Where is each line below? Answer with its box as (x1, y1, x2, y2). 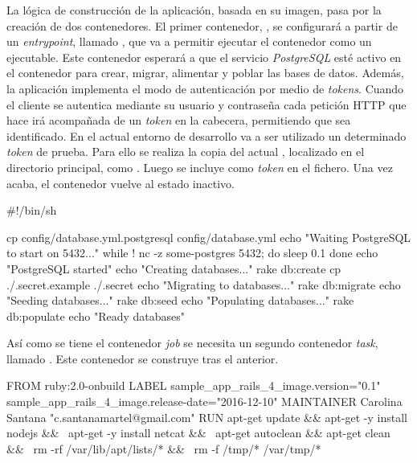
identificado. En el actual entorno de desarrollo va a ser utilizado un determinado (6, 127, 407, 144)
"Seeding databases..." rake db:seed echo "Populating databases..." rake (6, 292, 354, 309)
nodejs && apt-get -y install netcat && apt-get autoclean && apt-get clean (6, 424, 390, 441)
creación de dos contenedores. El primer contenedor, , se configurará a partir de (6, 17, 398, 34)
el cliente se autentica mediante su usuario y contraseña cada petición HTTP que (6, 96, 407, 113)
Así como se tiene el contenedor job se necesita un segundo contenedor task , (6, 334, 378, 351)
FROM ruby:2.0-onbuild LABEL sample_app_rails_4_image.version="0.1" (6, 377, 381, 394)
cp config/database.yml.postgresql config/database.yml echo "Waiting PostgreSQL (6, 228, 411, 245)
